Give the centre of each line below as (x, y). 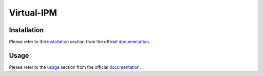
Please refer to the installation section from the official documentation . (80, 42)
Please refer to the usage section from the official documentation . (75, 67)
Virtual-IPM (33, 13)
